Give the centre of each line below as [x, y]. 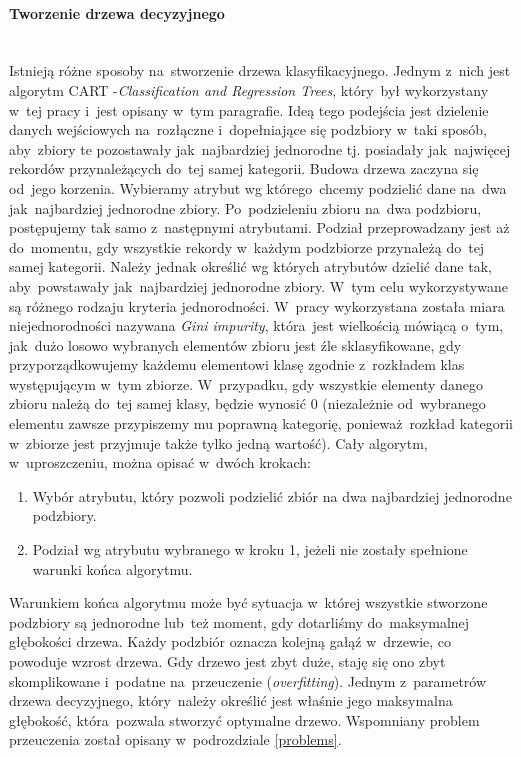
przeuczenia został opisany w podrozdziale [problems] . [175, 739]
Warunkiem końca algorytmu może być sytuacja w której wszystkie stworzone [248, 602]
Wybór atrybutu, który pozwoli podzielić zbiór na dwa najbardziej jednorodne [272, 495]
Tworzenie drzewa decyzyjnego [117, 12]
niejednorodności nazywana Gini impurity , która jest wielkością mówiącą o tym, [256, 325]
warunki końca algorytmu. [112, 568]
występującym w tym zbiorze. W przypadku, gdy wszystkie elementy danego [246, 383]
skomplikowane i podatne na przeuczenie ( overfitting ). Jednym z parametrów [248, 680]
